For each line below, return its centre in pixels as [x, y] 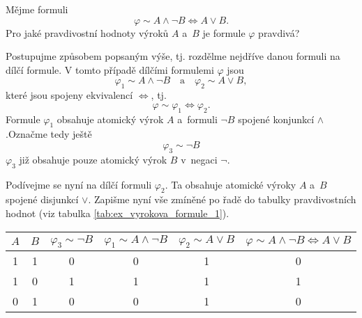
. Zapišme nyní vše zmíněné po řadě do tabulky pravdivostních [222, 199]
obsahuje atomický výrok [110, 119]
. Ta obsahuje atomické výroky [231, 184]
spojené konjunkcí [276, 119]
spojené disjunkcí [42, 199]
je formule [224, 32]
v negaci [199, 159]
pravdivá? [279, 32]
